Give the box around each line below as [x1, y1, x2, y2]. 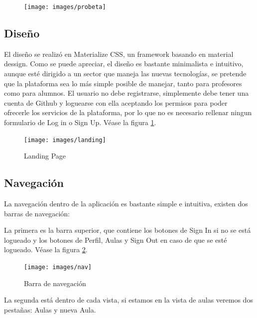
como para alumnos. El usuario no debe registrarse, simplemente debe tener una [4, 88, 249, 98]
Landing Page [24, 151, 66, 161]
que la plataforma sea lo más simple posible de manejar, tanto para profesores [4, 78, 242, 88]
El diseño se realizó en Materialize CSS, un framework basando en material [4, 48, 234, 59]
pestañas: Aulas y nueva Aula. [4, 304, 96, 315]
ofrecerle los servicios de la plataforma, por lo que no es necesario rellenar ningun [4, 107, 252, 118]
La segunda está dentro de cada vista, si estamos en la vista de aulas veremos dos [4, 295, 253, 305]
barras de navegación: [4, 208, 70, 218]
